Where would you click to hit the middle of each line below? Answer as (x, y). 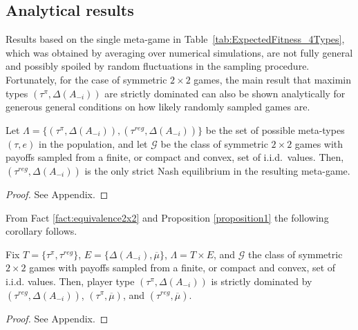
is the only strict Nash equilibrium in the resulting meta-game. (217, 170)
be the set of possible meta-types (275, 129)
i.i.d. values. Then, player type (70, 281)
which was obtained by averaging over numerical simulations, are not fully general (179, 52)
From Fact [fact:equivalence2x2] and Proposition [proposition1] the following (167, 217)
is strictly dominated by (262, 281)
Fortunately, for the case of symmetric (86, 79)
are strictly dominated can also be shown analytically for (225, 93)
